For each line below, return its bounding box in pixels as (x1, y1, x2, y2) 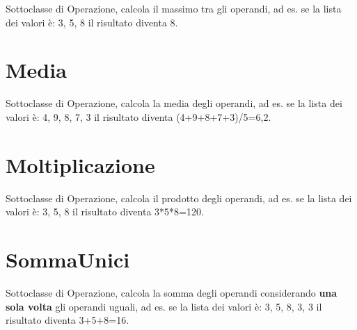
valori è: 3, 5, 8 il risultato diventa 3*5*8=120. (6, 204, 204, 219)
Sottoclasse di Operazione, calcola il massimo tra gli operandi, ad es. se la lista (6, 1, 342, 15)
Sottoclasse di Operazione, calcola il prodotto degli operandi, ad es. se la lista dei (6, 190, 352, 205)
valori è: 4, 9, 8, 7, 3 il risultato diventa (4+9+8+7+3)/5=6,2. (6, 109, 271, 124)
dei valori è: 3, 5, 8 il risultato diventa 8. (6, 15, 178, 29)
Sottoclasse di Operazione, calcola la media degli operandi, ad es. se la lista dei (6, 96, 342, 110)
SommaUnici (6, 245, 130, 273)
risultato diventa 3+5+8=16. (6, 313, 129, 327)
